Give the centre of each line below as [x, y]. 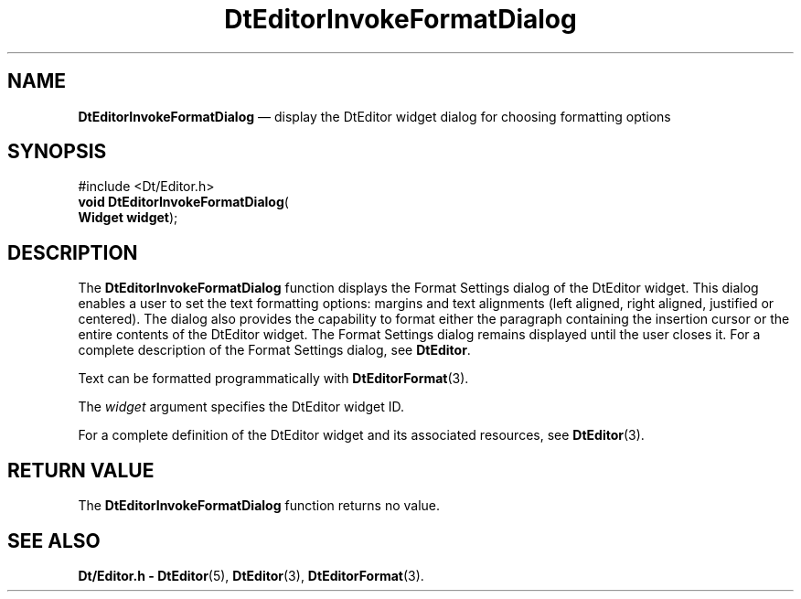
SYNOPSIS [57, 152]
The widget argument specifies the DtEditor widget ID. [241, 407]
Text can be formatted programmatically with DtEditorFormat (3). [273, 379]
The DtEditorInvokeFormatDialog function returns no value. [259, 506]
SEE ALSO [54, 540]
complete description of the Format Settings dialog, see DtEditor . [274, 350]
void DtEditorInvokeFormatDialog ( [183, 202]
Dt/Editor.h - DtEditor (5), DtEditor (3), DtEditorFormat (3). [251, 575]
